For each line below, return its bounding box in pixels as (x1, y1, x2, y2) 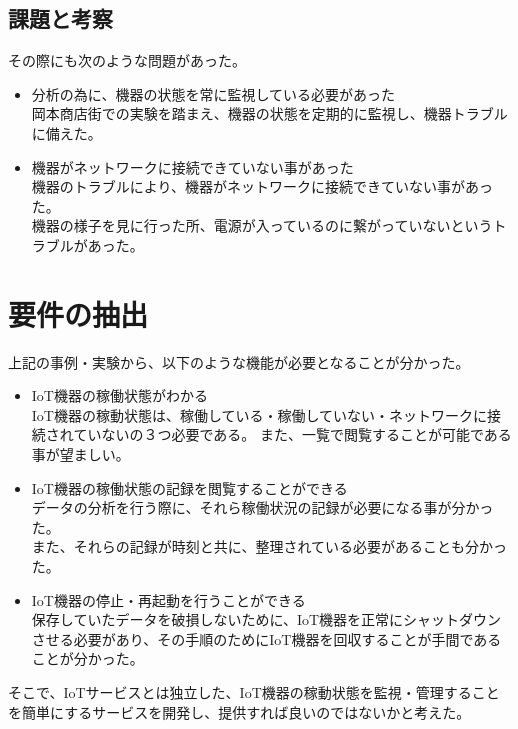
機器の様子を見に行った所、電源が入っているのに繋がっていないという (31, 215, 493, 236)
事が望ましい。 (31, 444, 130, 465)
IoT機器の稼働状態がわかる (31, 385, 208, 406)
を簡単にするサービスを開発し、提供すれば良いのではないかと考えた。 (8, 701, 471, 722)
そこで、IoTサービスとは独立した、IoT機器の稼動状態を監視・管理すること (8, 681, 500, 702)
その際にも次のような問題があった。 (8, 50, 246, 71)
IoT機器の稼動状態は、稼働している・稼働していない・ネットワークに (31, 404, 488, 425)
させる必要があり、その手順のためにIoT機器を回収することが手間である (31, 628, 502, 649)
